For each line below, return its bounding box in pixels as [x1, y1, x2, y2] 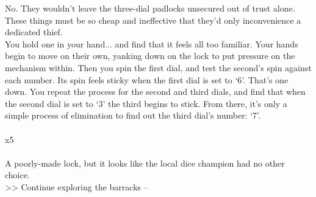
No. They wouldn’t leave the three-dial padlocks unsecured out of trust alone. [5, 2, 295, 14]
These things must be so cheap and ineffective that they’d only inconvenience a [5, 13, 301, 26]
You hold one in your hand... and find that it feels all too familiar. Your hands [5, 37, 298, 50]
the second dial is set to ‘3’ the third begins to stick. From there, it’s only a [5, 97, 287, 109]
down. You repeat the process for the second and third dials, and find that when [5, 85, 306, 98]
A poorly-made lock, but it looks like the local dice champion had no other [5, 156, 285, 169]
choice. [5, 168, 30, 181]
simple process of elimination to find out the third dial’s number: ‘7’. [5, 109, 260, 122]
